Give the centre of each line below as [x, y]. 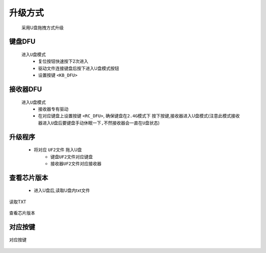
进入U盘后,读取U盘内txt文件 [62, 190]
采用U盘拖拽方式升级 [43, 28]
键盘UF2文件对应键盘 [72, 157]
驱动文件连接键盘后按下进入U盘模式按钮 [79, 68]
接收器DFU [25, 89]
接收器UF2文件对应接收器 [76, 163]
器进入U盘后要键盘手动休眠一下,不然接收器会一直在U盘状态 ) [99, 123]
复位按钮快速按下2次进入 [63, 61]
